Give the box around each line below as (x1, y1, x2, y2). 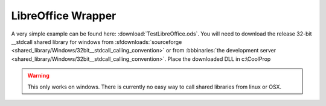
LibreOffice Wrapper (11, 9, 117, 22)
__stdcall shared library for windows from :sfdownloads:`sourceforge (11, 38, 182, 45)
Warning (27, 72, 50, 79)
